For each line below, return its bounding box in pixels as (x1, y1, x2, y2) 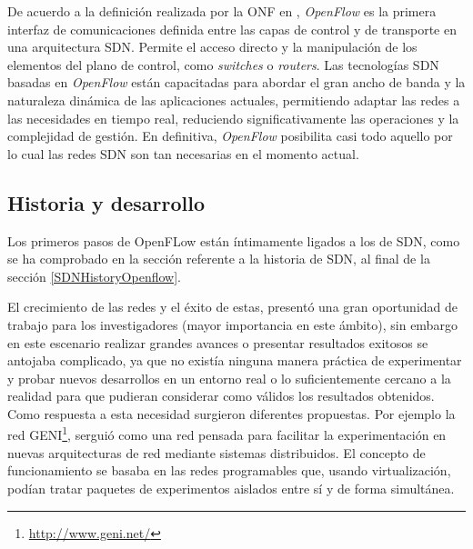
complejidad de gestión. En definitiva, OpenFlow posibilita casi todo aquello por (7, 126, 453, 145)
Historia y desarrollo (7, 188, 206, 216)
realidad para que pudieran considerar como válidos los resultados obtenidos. (7, 386, 435, 405)
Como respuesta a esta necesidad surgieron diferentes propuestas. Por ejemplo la (7, 404, 456, 423)
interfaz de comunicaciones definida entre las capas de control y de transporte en (7, 19, 457, 38)
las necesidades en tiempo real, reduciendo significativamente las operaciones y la (7, 108, 459, 127)
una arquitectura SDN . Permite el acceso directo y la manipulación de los (7, 37, 418, 56)
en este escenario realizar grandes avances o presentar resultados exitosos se (7, 333, 428, 352)
